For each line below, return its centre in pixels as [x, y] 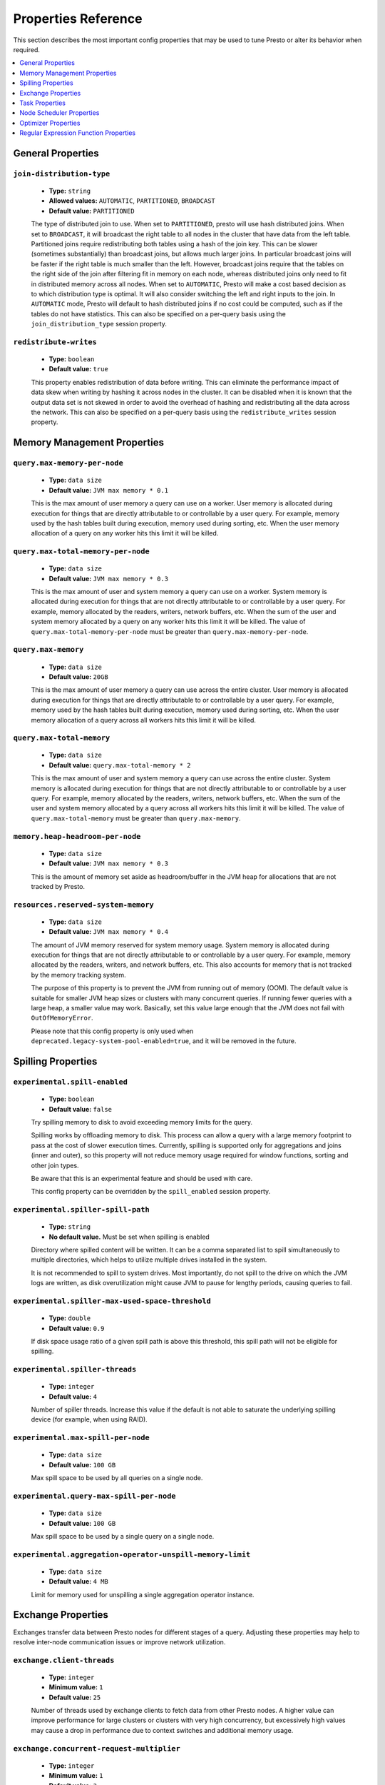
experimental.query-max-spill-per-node [94, 1496]
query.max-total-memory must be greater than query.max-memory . [136, 818]
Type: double [70, 1318]
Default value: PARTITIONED [92, 211]
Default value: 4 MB [78, 1582]
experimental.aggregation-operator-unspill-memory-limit [132, 1554]
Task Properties [43, 103]
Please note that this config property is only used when [112, 1031]
